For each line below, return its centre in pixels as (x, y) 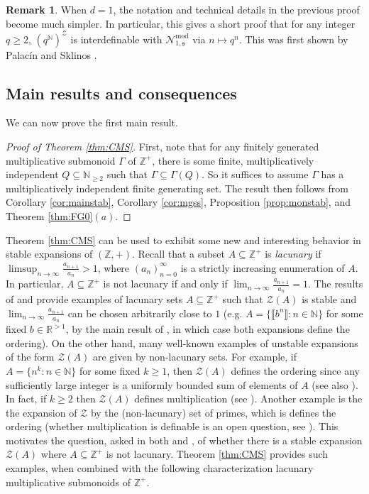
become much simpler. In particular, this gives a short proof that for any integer (181, 23)
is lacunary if (293, 254)
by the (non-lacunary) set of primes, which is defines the (213, 412)
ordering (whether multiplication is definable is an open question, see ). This (172, 426)
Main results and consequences (121, 93)
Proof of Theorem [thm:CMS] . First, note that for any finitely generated (163, 147)
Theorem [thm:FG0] (49, 216)
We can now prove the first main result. (92, 122)
